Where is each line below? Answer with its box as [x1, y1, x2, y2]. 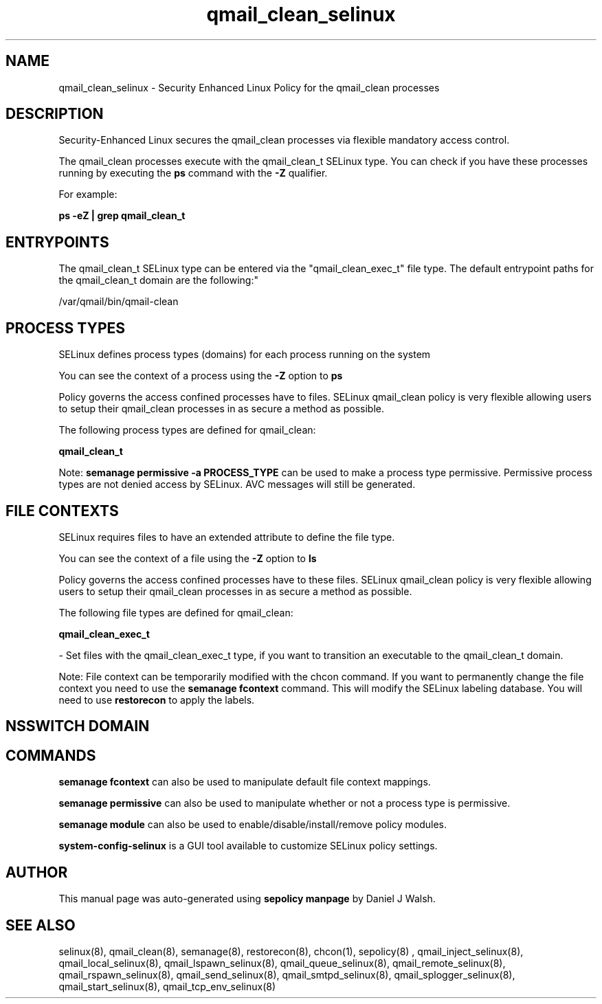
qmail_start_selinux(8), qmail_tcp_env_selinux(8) [58, 980, 276, 992]
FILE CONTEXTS [5, 502, 119, 520]
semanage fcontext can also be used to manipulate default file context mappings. [58, 776, 431, 788]
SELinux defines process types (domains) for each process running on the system [58, 348, 431, 361]
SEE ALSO [5, 916, 76, 934]
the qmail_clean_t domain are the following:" [58, 274, 258, 287]
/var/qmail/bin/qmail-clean [58, 295, 179, 308]
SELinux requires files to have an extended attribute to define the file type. [58, 531, 395, 543]
